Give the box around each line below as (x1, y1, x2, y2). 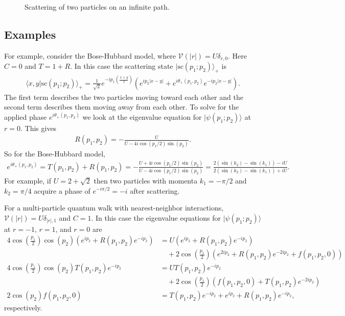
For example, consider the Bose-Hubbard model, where (4, 50, 176, 61)
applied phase (4, 111, 47, 122)
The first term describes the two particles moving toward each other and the (4, 91, 243, 102)
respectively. (4, 302, 42, 313)
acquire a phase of (34, 185, 90, 196)
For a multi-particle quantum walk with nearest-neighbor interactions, (4, 202, 224, 213)
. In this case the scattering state (70, 61, 173, 71)
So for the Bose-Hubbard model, (4, 148, 105, 159)
